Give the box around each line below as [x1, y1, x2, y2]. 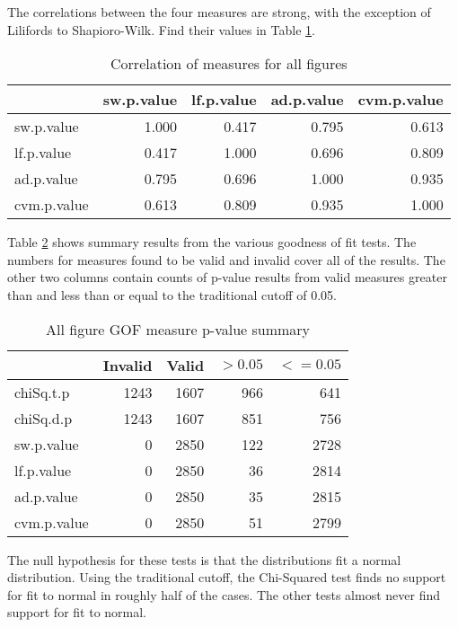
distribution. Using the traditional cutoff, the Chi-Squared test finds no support [7, 568, 446, 587]
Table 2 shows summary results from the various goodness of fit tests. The [7, 233, 417, 252]
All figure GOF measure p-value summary [46, 318, 311, 340]
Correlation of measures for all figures [110, 53, 348, 75]
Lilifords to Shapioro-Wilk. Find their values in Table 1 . [7, 20, 315, 39]
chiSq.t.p [14, 381, 70, 402]
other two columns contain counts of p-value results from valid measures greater [7, 268, 447, 287]
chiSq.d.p [14, 407, 73, 428]
